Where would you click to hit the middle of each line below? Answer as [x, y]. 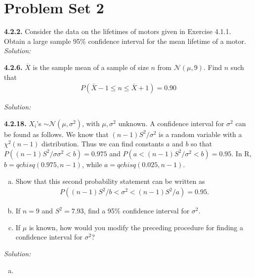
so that [201, 144]
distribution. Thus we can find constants [103, 144]
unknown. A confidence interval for [171, 123]
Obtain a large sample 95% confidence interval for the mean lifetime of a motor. [125, 41]
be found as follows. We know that [56, 134]
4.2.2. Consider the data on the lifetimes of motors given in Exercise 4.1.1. [118, 31]
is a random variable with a [200, 134]
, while [92, 164]
